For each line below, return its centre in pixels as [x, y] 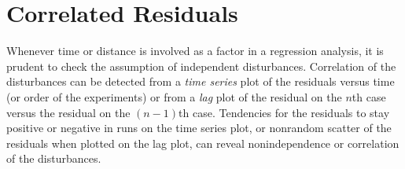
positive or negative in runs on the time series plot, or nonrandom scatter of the [199, 128]
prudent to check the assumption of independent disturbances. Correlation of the [201, 66]
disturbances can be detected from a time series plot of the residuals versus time [201, 81]
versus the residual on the [68, 112]
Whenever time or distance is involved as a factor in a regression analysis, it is [195, 51]
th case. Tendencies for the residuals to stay [284, 112]
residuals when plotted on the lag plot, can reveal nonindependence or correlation [203, 143]
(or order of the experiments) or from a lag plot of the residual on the [174, 96]
